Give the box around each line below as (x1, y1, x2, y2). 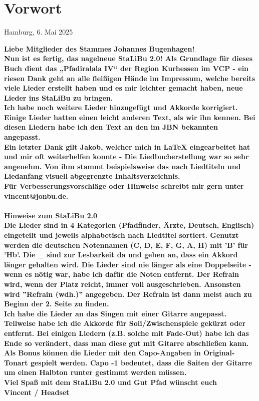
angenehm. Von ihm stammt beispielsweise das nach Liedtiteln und (4, 161, 241, 171)
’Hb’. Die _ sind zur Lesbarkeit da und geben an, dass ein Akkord (4, 249, 238, 260)
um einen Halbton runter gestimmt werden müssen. (4, 367, 187, 377)
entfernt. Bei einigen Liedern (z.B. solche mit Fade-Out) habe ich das (4, 327, 249, 338)
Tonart (4, 357, 28, 367)
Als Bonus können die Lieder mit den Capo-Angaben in (4, 347, 201, 358)
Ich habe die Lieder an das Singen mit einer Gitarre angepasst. (4, 308, 227, 318)
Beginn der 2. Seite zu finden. (4, 298, 109, 309)
